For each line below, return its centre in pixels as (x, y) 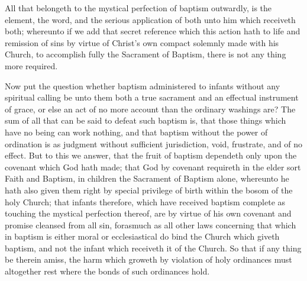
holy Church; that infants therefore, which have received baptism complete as (145, 201)
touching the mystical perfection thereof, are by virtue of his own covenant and (148, 213)
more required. (31, 65)
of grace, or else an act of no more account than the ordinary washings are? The (150, 109)
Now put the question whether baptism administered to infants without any (143, 85)
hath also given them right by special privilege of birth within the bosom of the (149, 190)
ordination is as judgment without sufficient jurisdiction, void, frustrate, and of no (154, 143)
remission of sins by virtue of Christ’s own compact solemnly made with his (142, 42)
